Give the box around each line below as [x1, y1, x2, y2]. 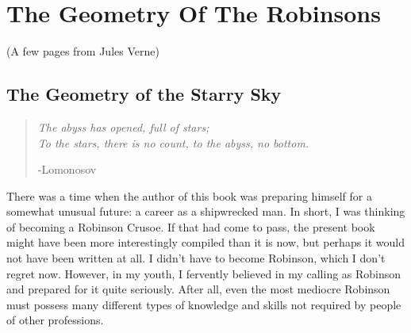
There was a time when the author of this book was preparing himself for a [6, 187, 372, 204]
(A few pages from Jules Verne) [6, 43, 159, 59]
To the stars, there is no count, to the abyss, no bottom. [37, 134, 309, 151]
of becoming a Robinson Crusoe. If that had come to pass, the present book [6, 218, 375, 235]
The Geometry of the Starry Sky [6, 82, 282, 106]
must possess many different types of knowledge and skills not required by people [6, 296, 401, 312]
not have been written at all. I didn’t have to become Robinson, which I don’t [6, 250, 386, 266]
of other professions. [6, 312, 104, 328]
